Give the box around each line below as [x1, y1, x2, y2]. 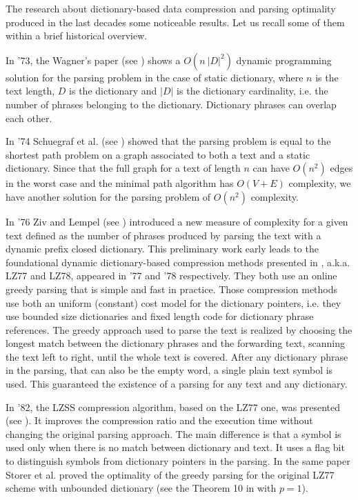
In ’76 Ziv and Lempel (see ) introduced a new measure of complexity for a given [6, 214, 348, 228]
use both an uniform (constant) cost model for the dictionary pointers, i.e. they [6, 295, 341, 310]
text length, [6, 83, 55, 98]
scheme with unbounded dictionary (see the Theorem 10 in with [6, 481, 277, 495]
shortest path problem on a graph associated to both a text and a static [6, 147, 310, 161]
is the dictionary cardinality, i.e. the [177, 83, 328, 98]
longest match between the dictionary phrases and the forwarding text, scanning [6, 336, 346, 350]
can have [252, 161, 290, 175]
